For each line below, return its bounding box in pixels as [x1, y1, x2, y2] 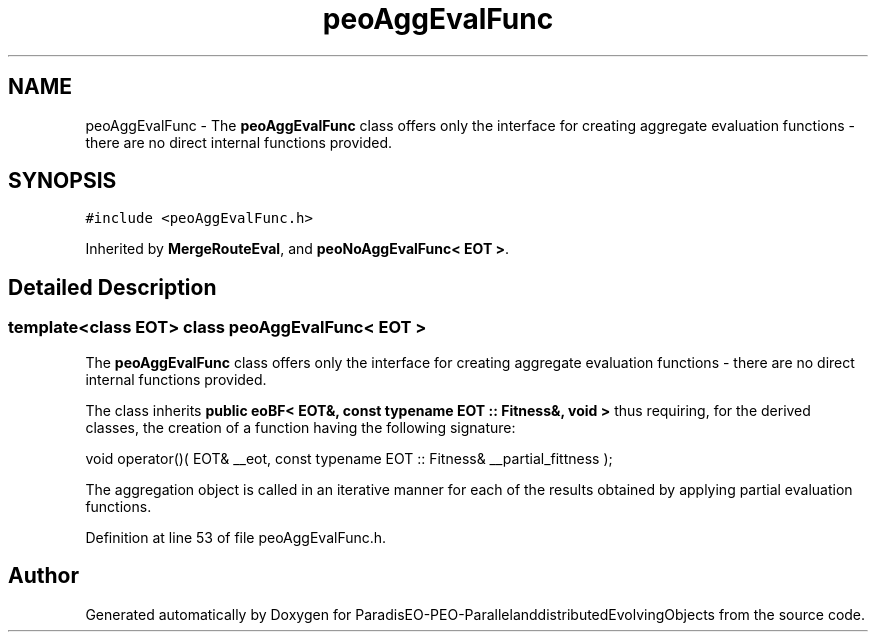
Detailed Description [8, 274, 217, 300]
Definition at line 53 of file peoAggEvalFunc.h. [85, 528, 387, 546]
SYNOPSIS [8, 168, 117, 194]
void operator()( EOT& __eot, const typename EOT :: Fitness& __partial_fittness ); [85, 449, 613, 467]
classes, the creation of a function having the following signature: [85, 418, 516, 436]
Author [8, 563, 79, 589]
